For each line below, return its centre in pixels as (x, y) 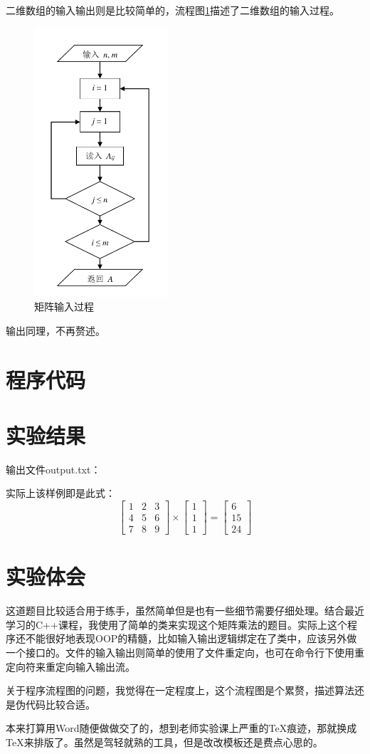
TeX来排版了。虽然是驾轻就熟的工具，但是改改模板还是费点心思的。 (164, 742)
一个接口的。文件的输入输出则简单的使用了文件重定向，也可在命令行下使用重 (185, 652)
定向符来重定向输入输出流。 (70, 666)
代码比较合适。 (60, 704)
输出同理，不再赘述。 (55, 330)
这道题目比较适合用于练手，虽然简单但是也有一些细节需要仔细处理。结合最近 (185, 611)
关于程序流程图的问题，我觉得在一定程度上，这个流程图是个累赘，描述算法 (180, 690)
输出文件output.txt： (53, 469)
